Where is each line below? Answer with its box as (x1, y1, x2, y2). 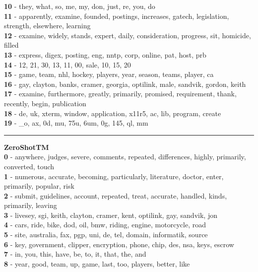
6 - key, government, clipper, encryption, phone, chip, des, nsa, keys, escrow (4, 239, 234, 249)
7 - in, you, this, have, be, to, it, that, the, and (4, 249, 146, 259)
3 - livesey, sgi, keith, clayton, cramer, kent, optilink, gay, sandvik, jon (4, 209, 217, 220)
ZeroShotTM (4, 141, 49, 152)
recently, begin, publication (4, 98, 86, 108)
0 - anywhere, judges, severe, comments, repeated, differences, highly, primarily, (4, 151, 246, 162)
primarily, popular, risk (4, 181, 74, 191)
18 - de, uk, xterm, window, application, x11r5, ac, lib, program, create (4, 108, 221, 118)
